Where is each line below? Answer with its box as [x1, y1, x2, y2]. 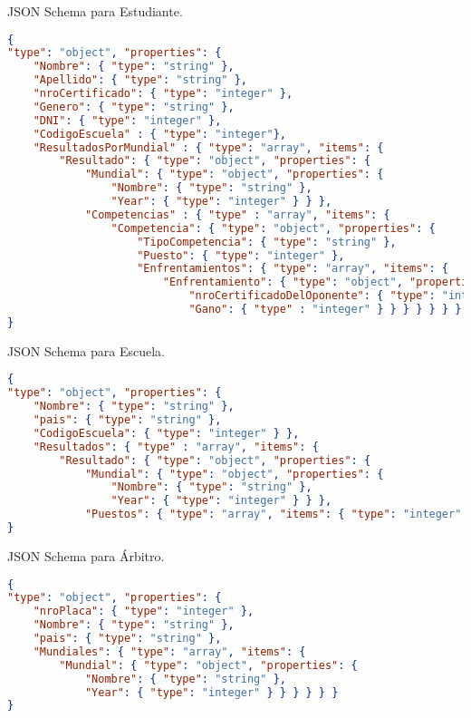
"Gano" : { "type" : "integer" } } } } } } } [188, 303, 462, 316]
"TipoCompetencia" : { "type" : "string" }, [137, 235, 397, 248]
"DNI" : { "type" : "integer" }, [33, 113, 222, 127]
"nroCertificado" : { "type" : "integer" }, [33, 87, 293, 101]
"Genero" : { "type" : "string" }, [33, 100, 235, 113]
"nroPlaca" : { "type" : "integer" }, [33, 605, 255, 618]
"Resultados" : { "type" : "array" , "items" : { [33, 440, 319, 453]
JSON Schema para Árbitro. [7, 546, 165, 565]
